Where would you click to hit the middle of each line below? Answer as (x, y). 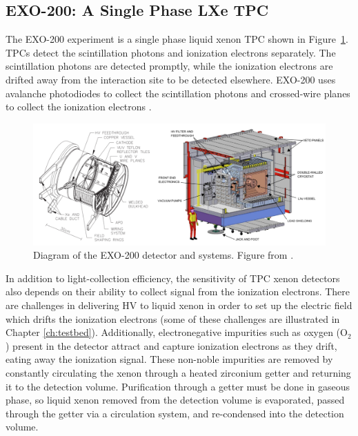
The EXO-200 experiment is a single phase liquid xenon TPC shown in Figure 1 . (177, 39)
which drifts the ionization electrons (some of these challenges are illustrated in (173, 318)
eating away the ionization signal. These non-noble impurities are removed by (169, 359)
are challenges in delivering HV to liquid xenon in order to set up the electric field (179, 305)
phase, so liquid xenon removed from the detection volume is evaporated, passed (175, 400)
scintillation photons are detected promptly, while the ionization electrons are (169, 66)
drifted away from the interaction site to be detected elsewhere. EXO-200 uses (171, 79)
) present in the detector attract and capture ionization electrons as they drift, (171, 345)
